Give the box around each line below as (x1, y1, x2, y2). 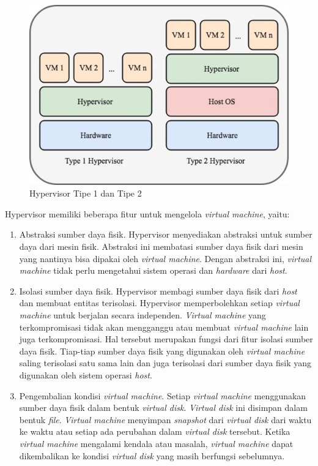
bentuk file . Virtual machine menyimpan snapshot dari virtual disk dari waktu (19, 413, 312, 426)
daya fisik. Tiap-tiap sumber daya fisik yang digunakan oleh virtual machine (19, 344, 305, 357)
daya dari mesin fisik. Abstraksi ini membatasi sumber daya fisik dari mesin (19, 240, 303, 253)
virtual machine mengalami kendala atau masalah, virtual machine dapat (19, 437, 294, 449)
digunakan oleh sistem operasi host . (19, 368, 152, 381)
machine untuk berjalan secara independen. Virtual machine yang (19, 308, 266, 321)
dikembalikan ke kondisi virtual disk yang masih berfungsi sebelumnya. (19, 449, 285, 462)
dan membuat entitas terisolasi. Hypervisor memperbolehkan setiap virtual (19, 296, 300, 309)
